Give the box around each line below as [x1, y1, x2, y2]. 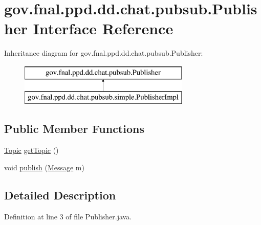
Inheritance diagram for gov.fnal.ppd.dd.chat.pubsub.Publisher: [4, 48, 203, 58]
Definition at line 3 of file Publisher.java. [4, 211, 132, 221]
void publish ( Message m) [4, 162, 84, 172]
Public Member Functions [4, 121, 144, 137]
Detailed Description [4, 187, 116, 202]
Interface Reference [33, 18, 173, 39]
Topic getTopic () [4, 145, 59, 155]
